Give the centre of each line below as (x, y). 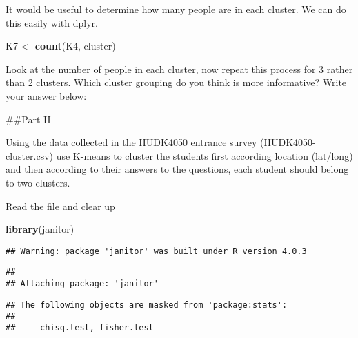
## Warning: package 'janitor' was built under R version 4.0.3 (156, 251)
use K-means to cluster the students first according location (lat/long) (205, 155)
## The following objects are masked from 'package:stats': (147, 305)
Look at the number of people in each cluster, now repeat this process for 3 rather (179, 68)
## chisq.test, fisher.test (80, 328)
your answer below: (46, 95)
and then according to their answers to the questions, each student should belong (177, 169)
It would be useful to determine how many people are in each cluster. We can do (176, 9)
